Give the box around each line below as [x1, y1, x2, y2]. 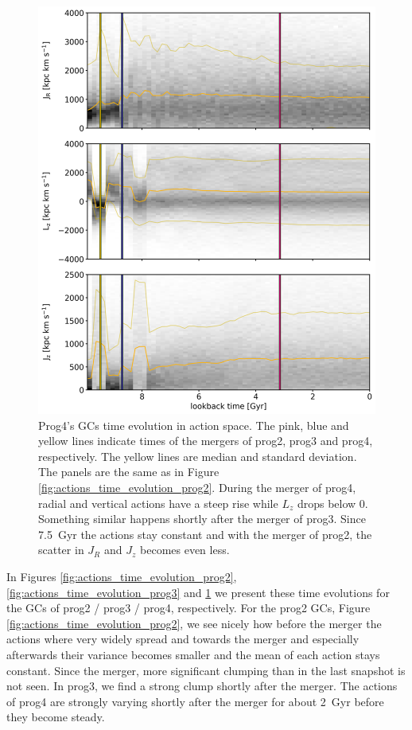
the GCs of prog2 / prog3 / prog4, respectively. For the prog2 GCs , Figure [6, 599, 371, 616]
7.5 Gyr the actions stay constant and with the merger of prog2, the [38, 525, 372, 542]
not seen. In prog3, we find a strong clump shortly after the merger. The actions [6, 677, 398, 694]
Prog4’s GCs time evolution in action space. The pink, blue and [38, 416, 349, 433]
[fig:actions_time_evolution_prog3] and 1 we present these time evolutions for [6, 584, 390, 600]
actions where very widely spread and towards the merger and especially [6, 630, 360, 647]
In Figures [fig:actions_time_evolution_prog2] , [6, 568, 237, 584]
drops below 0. [297, 494, 368, 511]
